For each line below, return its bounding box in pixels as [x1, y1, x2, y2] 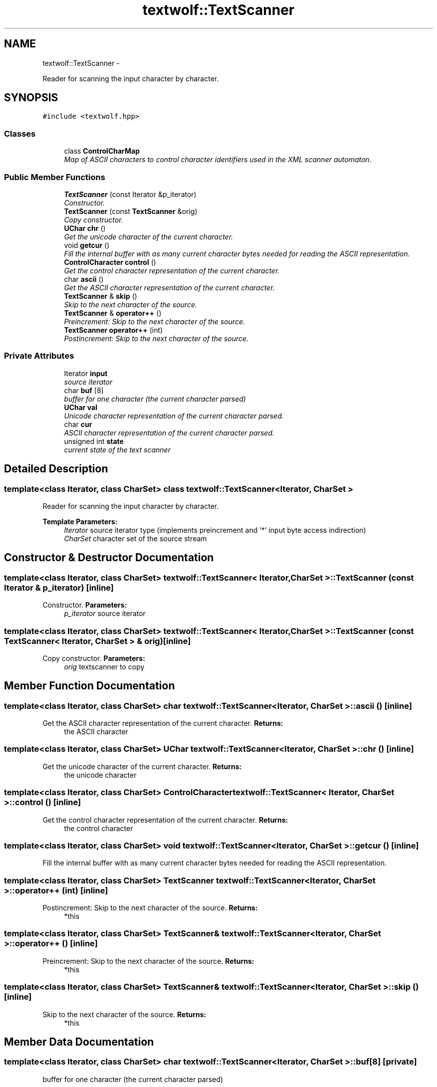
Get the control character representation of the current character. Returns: [42, 815, 288, 824]
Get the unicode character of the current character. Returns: [42, 762, 242, 771]
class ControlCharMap [64, 147, 140, 156]
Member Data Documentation [4, 1036, 154, 1049]
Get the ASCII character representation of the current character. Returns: [42, 719, 283, 728]
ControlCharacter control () [64, 257, 156, 266]
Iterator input [64, 369, 108, 378]
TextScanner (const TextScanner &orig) [64, 207, 198, 216]
